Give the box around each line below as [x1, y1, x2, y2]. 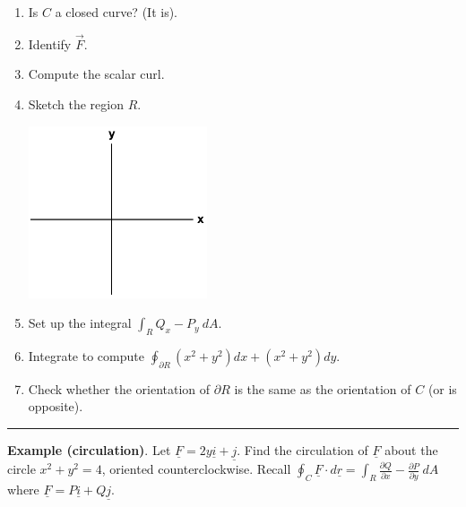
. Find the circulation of [237, 440, 368, 459]
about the [384, 440, 438, 459]
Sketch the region [28, 95, 125, 113]
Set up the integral [28, 314, 132, 332]
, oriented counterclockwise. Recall [101, 460, 291, 478]
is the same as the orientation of [234, 379, 411, 398]
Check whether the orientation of [28, 379, 211, 398]
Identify [28, 34, 72, 53]
